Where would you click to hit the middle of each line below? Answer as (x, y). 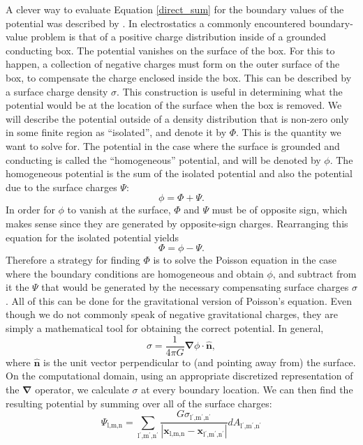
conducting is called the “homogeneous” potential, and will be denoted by (163, 159)
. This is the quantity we (289, 132)
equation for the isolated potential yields (92, 237)
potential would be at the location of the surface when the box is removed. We (174, 105)
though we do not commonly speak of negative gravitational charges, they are (172, 314)
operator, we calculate (82, 389)
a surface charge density (57, 91)
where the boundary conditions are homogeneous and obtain (135, 273)
